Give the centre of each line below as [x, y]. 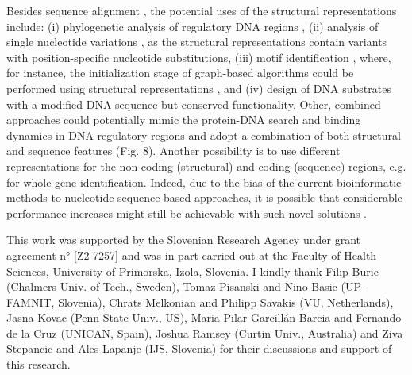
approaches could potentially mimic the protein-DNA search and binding [184, 120]
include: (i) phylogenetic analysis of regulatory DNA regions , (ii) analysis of [193, 26]
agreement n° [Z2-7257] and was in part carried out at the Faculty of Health [192, 255]
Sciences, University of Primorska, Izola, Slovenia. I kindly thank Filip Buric [193, 271]
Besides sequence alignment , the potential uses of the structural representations [202, 10]
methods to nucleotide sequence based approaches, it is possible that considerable [204, 197]
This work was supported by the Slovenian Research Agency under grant [183, 240]
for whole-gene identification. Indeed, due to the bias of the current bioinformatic [204, 182]
